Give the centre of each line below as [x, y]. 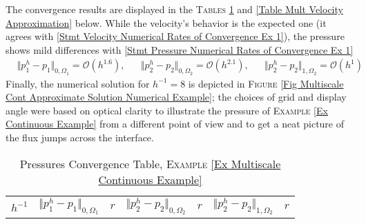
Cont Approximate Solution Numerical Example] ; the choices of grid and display [176, 97]
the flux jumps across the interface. [80, 137]
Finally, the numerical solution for [78, 83]
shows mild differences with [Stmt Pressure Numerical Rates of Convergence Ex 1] [180, 49]
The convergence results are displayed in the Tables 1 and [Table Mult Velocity [174, 9]
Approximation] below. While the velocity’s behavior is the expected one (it [166, 22]
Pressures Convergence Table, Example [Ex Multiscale [150, 163]
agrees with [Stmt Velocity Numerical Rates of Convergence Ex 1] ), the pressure [175, 36]
